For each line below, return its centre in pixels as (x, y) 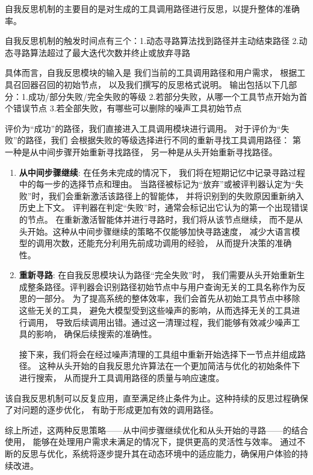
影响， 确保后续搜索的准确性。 (96, 334)
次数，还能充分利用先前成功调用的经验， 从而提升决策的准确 (172, 243)
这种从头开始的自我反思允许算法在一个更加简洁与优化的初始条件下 (169, 366)
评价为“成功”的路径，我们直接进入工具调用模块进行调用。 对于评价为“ (143, 128)
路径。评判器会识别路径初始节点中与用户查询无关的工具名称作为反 (175, 286)
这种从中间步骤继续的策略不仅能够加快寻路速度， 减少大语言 (172, 231)
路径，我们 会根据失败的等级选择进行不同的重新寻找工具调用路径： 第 (163, 140)
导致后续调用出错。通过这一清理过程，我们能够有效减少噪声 (174, 322)
